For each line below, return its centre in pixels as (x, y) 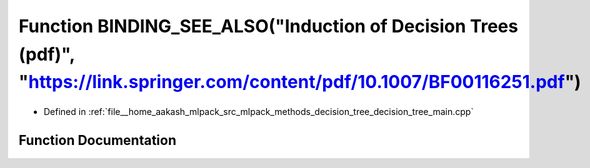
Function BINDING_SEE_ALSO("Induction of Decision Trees (268, 26)
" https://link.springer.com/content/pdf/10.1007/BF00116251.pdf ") (300, 82)
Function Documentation (97, 140)
